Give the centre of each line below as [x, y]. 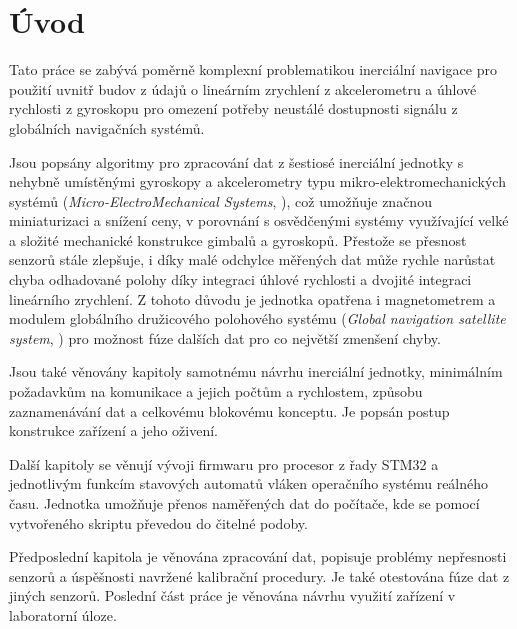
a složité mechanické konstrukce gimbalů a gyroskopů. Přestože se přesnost [238, 239]
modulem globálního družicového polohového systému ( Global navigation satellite [257, 318]
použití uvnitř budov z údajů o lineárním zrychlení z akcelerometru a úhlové [243, 88]
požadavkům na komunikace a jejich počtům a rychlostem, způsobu [216, 391]
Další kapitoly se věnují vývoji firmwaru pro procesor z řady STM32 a [224, 463]
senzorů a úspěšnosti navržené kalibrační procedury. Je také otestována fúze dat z [259, 575]
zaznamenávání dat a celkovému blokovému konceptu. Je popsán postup [229, 410]
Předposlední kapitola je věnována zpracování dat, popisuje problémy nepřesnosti [258, 556]
